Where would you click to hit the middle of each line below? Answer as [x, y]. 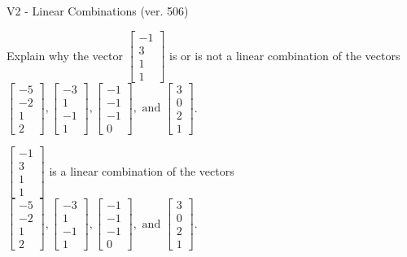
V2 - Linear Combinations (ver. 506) [98, 11]
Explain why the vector [65, 55]
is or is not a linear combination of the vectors [285, 55]
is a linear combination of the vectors [142, 170]
